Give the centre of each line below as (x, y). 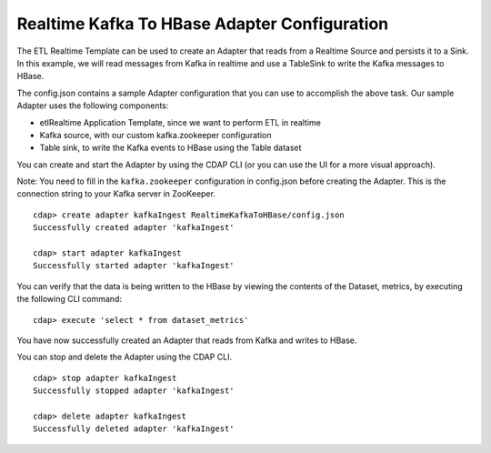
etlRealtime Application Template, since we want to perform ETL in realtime (180, 122)
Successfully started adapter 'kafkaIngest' (134, 266)
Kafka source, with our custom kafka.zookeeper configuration (155, 135)
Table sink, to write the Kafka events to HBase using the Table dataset (170, 148)
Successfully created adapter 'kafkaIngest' (134, 228)
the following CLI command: (70, 299)
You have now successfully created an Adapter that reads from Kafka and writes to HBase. (187, 340)
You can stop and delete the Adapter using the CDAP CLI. (125, 357)
